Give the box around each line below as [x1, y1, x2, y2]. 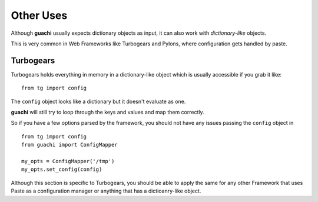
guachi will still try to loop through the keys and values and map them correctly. [11, 109, 204, 116]
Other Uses [11, 9, 68, 22]
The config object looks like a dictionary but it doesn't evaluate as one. [11, 98, 186, 105]
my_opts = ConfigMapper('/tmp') [21, 158, 115, 164]
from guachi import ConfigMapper [21, 141, 118, 148]
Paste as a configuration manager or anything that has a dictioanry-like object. [11, 187, 201, 194]
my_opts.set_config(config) [21, 166, 102, 173]
